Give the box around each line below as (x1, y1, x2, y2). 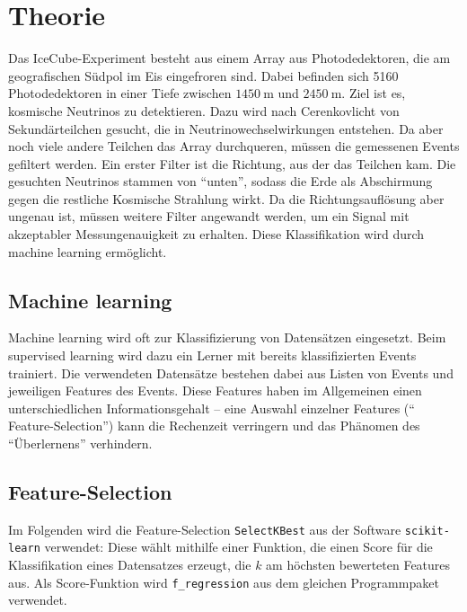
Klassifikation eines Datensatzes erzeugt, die (8, 555, 251, 574)
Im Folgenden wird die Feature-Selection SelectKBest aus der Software (8, 519, 401, 538)
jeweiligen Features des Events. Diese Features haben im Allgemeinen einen (8, 381, 422, 400)
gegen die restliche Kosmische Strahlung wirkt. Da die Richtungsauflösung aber (8, 189, 445, 208)
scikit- (404, 524, 450, 537)
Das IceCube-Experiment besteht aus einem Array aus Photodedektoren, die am (8, 49, 451, 67)
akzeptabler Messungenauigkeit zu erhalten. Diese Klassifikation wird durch (8, 225, 425, 244)
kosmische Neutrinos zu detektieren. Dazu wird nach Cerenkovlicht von (8, 101, 400, 120)
